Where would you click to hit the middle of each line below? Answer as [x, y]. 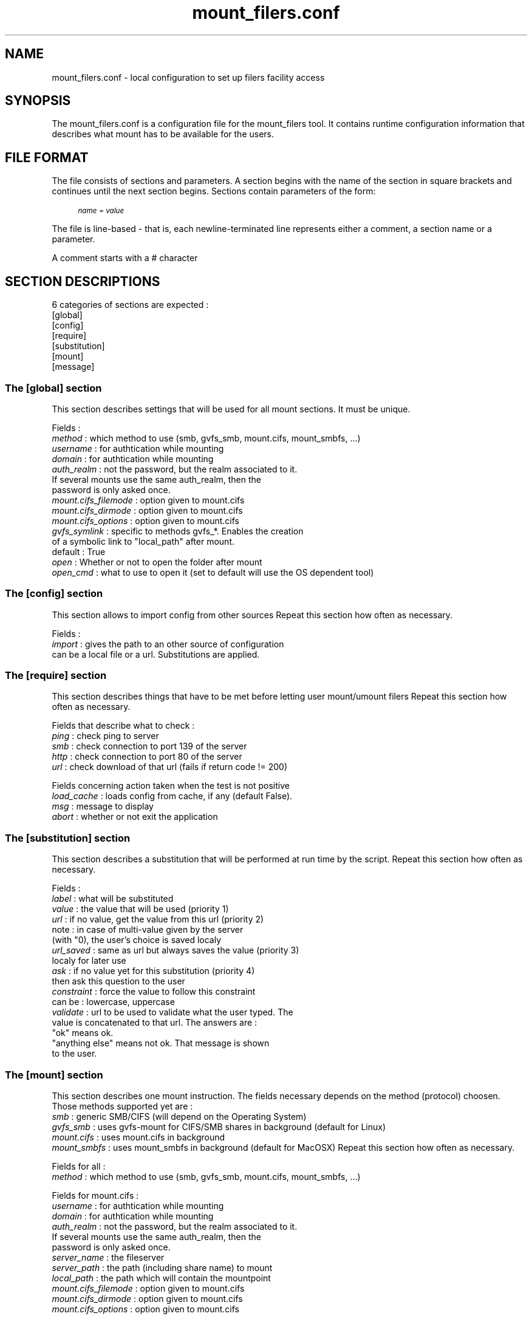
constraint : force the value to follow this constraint [154, 992]
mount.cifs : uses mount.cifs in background [138, 1137]
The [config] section [54, 594]
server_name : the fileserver [108, 1257]
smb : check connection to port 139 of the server [149, 746]
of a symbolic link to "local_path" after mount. [143, 541]
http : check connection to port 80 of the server [147, 757]
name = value [101, 211]
